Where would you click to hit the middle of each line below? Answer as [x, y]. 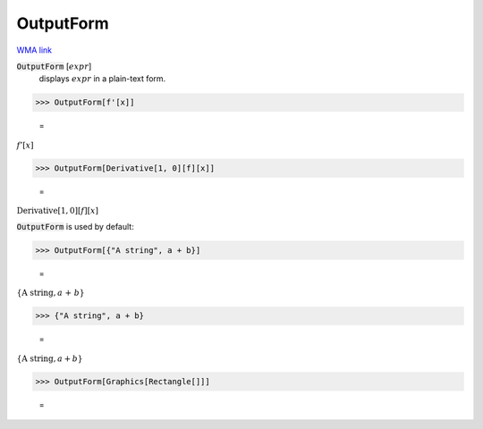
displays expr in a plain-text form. [102, 79]
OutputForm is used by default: [75, 226]
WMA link [34, 50]
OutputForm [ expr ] [54, 66]
